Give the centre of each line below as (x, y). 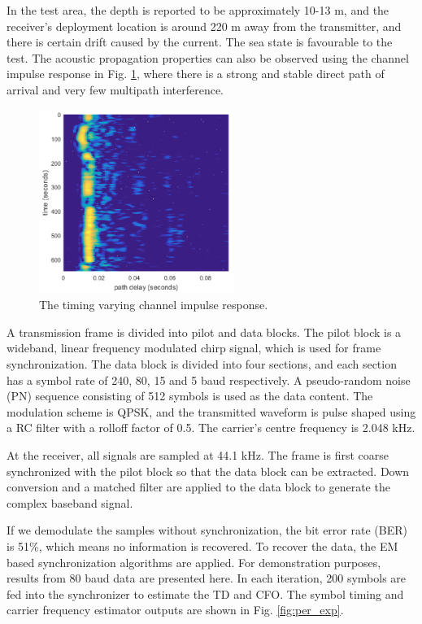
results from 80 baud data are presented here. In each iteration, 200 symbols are (207, 578)
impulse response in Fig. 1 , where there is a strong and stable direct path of (196, 74)
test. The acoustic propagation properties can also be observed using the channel (208, 57)
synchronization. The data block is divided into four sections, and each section (202, 363)
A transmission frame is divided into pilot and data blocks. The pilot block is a (204, 332)
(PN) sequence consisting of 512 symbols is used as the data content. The (190, 396)
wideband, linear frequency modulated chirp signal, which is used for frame (194, 348)
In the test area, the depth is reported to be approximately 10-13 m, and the (198, 10)
